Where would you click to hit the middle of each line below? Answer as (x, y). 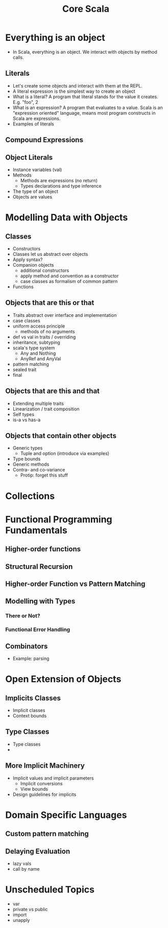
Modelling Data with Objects (67, 218)
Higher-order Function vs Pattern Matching (75, 584)
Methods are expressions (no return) (59, 180)
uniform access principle (39, 326)
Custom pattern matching (47, 834)
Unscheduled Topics (50, 890)
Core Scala (86, 9)
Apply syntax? (28, 260)
